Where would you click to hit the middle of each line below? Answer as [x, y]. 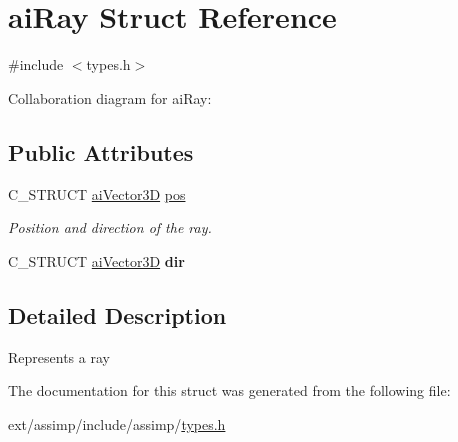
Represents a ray [59, 356]
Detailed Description [117, 314]
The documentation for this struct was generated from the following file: [229, 390]
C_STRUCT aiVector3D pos [97, 193]
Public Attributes [101, 151]
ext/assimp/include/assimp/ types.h [117, 423]
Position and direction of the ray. [110, 227]
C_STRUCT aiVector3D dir [96, 260]
